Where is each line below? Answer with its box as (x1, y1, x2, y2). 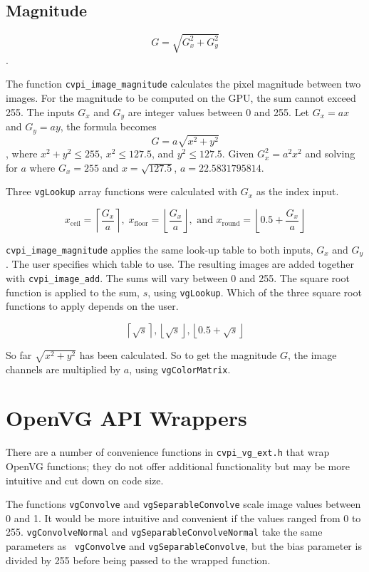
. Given (222, 146, 254, 161)
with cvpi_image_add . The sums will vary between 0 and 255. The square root (6, 270, 350, 285)
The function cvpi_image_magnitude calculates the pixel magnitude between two (6, 76, 361, 91)
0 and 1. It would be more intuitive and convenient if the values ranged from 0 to (6, 510, 361, 525)
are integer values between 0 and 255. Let (128, 104, 310, 119)
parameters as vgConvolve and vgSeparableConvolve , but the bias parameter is (6, 539, 362, 553)
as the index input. (256, 184, 339, 199)
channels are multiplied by (6, 361, 121, 376)
